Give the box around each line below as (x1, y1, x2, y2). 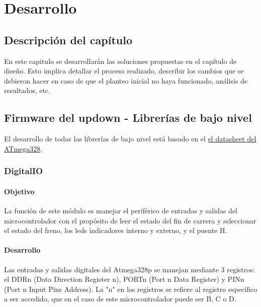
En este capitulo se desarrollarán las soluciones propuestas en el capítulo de (4, 55, 237, 66)
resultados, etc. (4, 85, 50, 96)
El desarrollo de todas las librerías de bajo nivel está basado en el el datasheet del (4, 133, 256, 144)
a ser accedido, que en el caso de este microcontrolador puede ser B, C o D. (4, 293, 236, 304)
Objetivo (4, 186, 35, 196)
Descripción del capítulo (4, 32, 132, 47)
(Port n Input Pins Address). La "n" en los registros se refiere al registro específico (4, 283, 257, 294)
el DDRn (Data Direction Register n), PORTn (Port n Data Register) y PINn (4, 274, 244, 284)
